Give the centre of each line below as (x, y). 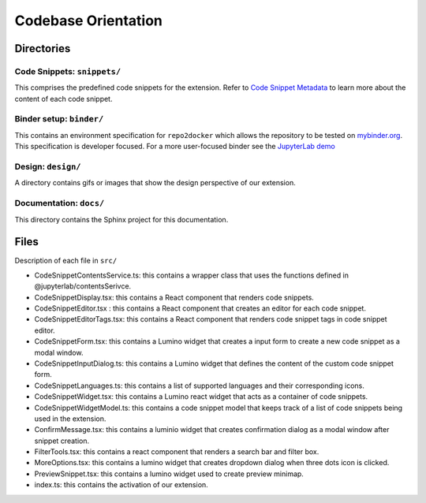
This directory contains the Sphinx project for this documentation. (121, 219)
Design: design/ (48, 167)
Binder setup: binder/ (59, 119)
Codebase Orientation (89, 20)
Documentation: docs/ (60, 203)
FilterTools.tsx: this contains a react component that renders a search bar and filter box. (177, 452)
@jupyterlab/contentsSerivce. (83, 286)
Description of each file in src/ (66, 261)
